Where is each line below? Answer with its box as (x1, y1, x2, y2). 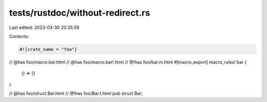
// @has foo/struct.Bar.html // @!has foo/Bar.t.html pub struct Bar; (9, 91, 143, 97)
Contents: (9, 33, 29, 39)
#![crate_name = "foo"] (19, 47, 78, 52)
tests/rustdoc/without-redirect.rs (9, 7, 150, 18)
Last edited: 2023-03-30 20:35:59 (9, 25, 80, 30)
